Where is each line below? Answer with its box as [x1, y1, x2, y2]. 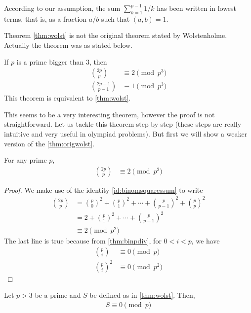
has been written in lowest [157, 3, 237, 13]
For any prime [4, 155, 47, 165]
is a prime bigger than [16, 56, 84, 67]
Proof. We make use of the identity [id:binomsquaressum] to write [4, 184, 203, 195]
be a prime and [35, 290, 81, 300]
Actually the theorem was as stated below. [4, 39, 133, 50]
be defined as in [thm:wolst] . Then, [89, 290, 195, 300]
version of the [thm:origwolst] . [4, 138, 95, 148]
